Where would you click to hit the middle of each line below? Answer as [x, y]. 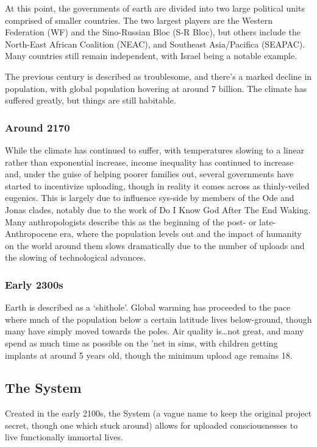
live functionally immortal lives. [64, 437]
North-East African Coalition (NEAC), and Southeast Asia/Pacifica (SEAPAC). [155, 44]
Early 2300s [34, 284]
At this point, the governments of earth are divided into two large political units [155, 8]
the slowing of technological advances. [76, 257]
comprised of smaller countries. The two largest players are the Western [139, 20]
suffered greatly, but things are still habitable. [91, 100]
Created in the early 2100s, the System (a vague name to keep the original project [158, 413]
